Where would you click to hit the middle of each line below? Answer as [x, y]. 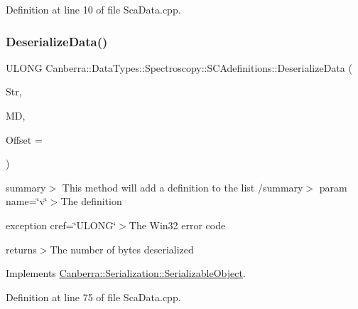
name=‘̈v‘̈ [27, 201]
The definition [91, 201]
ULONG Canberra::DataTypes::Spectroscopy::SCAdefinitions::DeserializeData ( [179, 67]
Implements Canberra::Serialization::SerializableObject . [126, 273]
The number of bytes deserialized [122, 249]
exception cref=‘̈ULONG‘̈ [61, 225]
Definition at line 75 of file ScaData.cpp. [93, 297]
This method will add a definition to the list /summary [183, 187]
